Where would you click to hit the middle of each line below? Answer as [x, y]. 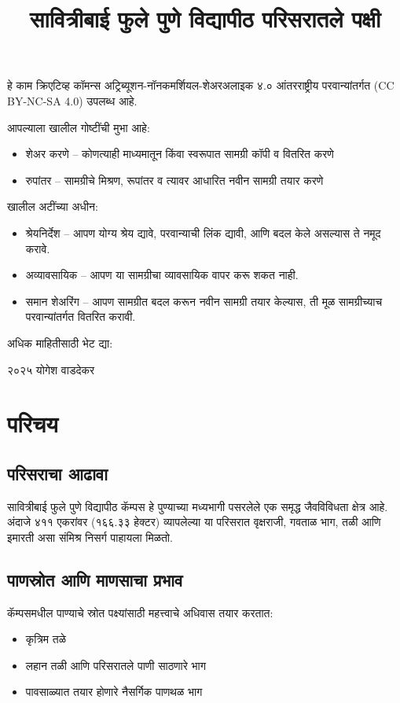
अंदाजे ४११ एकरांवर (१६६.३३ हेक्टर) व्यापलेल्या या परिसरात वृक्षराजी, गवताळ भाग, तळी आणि [194, 522]
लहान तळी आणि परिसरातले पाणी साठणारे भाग [116, 665]
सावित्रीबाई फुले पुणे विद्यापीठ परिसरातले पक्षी [205, 18]
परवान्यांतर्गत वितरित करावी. [81, 317]
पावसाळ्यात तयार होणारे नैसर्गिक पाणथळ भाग [114, 692]
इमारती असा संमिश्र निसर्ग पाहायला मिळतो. [90, 537]
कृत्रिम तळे [46, 639]
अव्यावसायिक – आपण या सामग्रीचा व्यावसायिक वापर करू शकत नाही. [162, 275]
